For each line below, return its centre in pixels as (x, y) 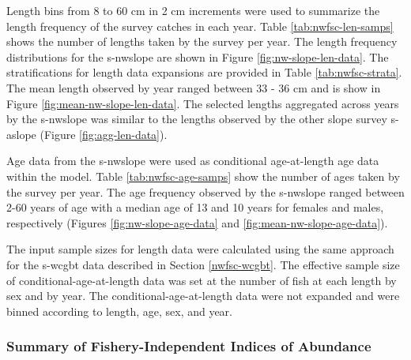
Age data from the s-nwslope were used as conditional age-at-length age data (193, 161)
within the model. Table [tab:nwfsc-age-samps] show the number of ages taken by (203, 176)
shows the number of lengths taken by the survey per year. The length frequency (202, 41)
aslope (21, 134)
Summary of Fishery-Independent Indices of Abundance (189, 346)
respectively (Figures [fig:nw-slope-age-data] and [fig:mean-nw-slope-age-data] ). (197, 222)
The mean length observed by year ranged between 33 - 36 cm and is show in (194, 87)
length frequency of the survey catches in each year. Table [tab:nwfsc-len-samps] (200, 26)
